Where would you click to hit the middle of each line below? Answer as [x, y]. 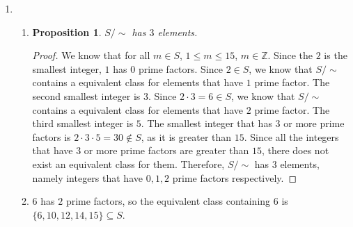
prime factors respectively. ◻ [235, 177]
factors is [52, 136]
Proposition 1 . [67, 32]
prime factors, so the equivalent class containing [168, 201]
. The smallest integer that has [206, 123]
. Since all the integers [291, 136]
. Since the [290, 55]
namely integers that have [87, 177]
